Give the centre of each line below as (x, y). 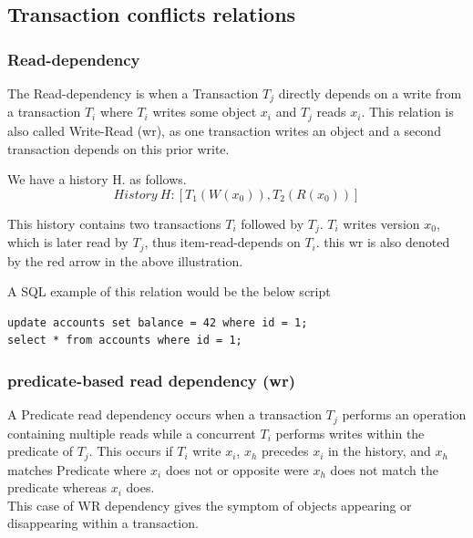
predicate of (40, 451)
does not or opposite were (237, 469)
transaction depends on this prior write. (118, 148)
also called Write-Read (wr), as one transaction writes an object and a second (224, 130)
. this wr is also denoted (383, 242)
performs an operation (404, 414)
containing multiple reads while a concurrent (132, 433)
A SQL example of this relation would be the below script (169, 291)
